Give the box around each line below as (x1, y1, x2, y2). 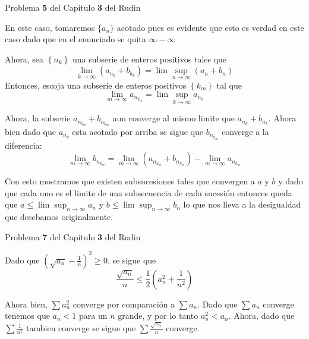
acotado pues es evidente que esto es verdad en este (116, 21, 304, 33)
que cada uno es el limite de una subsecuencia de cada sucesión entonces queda (5, 186, 292, 199)
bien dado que (5, 125, 56, 137)
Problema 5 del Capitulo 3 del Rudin (5, 1, 141, 13)
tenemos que (5, 309, 50, 322)
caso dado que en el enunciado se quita (5, 33, 146, 45)
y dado (278, 175, 303, 187)
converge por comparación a (72, 297, 175, 310)
